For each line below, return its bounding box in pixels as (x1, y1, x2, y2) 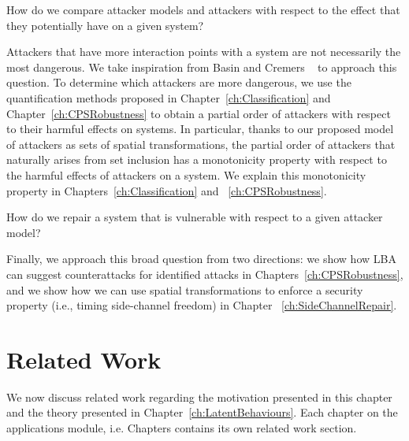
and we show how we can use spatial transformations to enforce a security (6, 281, 363, 298)
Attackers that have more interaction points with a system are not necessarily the (6, 43, 401, 60)
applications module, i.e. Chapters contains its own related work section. (6, 420, 357, 435)
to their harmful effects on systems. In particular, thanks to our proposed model (6, 120, 394, 137)
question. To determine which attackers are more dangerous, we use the (6, 74, 351, 91)
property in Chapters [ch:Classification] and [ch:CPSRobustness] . (6, 182, 327, 198)
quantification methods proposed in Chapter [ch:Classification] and (6, 89, 331, 106)
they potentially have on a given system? (6, 17, 204, 33)
